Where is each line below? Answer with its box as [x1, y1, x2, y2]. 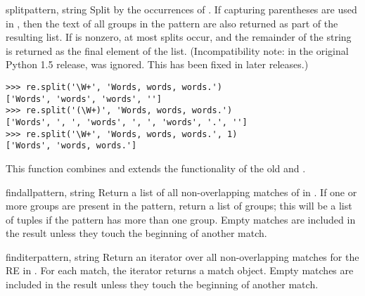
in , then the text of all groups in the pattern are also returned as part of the [6, 15, 338, 30]
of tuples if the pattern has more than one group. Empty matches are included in [6, 212, 356, 226]
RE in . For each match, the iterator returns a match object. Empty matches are [6, 263, 354, 278]
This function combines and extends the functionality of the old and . [6, 160, 306, 175]
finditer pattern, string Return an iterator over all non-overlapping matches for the [6, 249, 359, 264]
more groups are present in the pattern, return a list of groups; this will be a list [6, 198, 352, 213]
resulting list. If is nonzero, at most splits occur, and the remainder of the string [6, 30, 352, 44]
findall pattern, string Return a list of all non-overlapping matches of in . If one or [6, 184, 357, 199]
